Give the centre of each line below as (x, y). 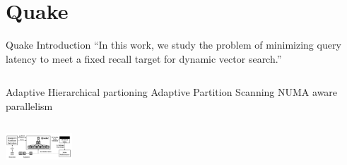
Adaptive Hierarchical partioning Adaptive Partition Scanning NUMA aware (172, 92)
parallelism (29, 105)
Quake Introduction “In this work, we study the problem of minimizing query (173, 45)
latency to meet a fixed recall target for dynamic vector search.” (144, 58)
